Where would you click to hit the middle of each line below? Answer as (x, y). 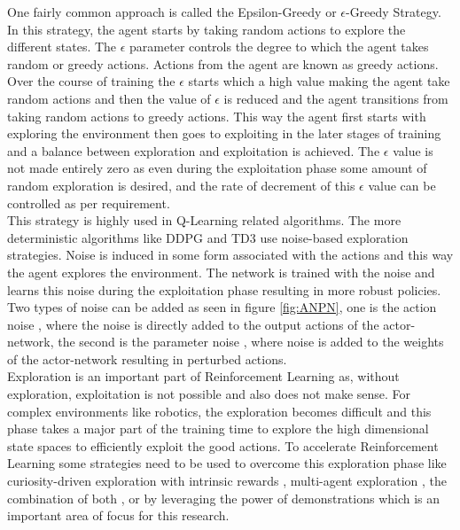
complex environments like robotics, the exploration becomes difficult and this (219, 411)
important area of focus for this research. (118, 515)
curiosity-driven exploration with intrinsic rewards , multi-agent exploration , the (227, 481)
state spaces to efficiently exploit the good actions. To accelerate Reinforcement (223, 445)
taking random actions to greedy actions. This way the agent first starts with (217, 116)
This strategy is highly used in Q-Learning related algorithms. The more (204, 220)
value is (413, 150)
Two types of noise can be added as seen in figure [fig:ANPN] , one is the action (222, 307)
